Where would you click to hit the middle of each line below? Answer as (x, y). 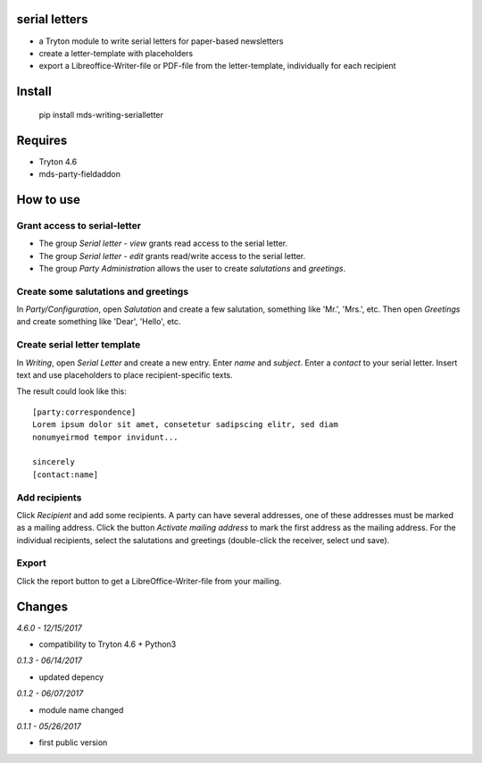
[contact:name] (66, 474)
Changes (42, 606)
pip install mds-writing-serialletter (101, 114)
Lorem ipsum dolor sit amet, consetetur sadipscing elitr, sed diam (185, 425)
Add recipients (49, 498)
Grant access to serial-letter (79, 225)
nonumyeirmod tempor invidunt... (105, 437)
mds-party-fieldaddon (79, 174)
